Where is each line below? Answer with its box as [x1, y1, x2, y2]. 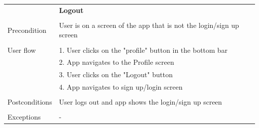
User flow [7, 44, 36, 55]
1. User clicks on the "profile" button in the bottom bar [59, 44, 228, 55]
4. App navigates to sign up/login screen [59, 82, 183, 92]
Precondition [7, 24, 47, 35]
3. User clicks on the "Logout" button [59, 69, 173, 80]
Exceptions [7, 112, 41, 122]
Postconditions [7, 97, 52, 107]
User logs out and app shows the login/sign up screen [59, 97, 222, 107]
